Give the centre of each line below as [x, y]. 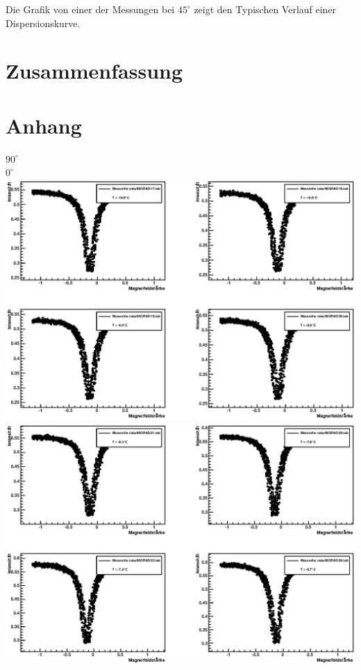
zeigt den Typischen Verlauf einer [265, 9]
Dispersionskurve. [43, 23]
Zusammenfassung [94, 71]
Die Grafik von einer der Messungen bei [90, 9]
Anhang [44, 125]
